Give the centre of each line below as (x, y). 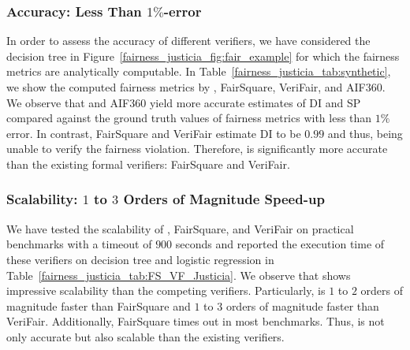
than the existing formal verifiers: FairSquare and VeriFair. (148, 164)
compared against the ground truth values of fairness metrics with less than (189, 118)
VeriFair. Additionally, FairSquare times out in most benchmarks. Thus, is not (196, 321)
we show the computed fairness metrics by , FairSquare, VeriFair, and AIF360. (196, 87)
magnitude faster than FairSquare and (99, 305)
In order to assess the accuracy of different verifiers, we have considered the (188, 41)
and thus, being (365, 133)
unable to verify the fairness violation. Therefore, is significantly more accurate (197, 149)
